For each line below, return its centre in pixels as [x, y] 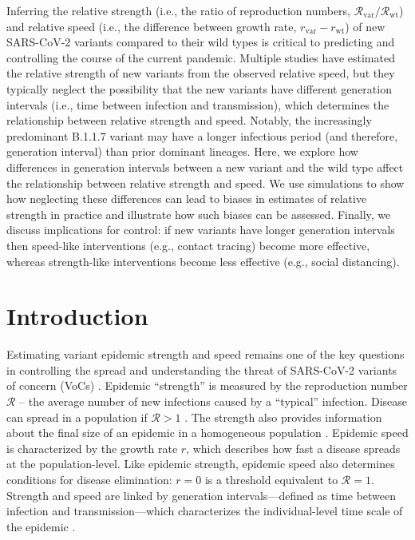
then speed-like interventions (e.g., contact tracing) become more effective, [188, 245]
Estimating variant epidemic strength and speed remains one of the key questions [206, 354]
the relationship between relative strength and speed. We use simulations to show [206, 183]
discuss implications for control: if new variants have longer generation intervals [201, 230]
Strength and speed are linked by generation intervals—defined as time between [202, 495]
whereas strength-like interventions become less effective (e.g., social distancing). [203, 261]
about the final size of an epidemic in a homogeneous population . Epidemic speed [207, 433]
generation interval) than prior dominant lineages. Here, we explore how [182, 151]
